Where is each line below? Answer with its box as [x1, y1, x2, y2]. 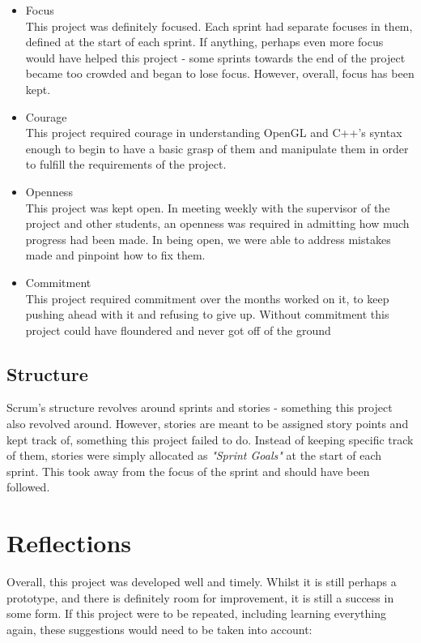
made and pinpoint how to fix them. [25, 246, 206, 264]
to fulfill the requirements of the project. [25, 156, 227, 173]
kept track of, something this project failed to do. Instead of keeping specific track [6, 431, 414, 448]
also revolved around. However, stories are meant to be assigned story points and [6, 415, 409, 432]
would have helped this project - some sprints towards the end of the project [25, 49, 406, 66]
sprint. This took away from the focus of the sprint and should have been [6, 462, 370, 479]
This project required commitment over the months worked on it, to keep [25, 289, 389, 306]
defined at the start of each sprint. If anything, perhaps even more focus [25, 33, 384, 50]
